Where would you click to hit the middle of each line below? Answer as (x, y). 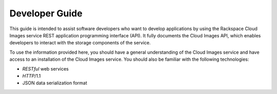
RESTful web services (45, 68)
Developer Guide (46, 13)
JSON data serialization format (55, 83)
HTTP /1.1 (32, 76)
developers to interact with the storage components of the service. (80, 43)
